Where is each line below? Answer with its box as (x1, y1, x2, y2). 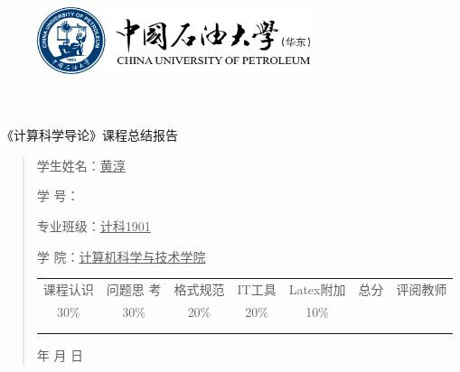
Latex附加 (288, 279, 346, 298)
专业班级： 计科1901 (36, 216, 151, 235)
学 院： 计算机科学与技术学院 (36, 246, 206, 265)
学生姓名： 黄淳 (36, 155, 126, 174)
